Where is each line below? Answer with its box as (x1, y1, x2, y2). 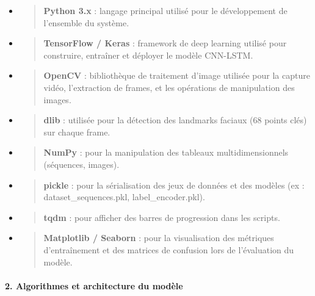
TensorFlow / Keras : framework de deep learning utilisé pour (43, 37, 287, 49)
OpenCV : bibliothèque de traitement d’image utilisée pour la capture (43, 69, 310, 82)
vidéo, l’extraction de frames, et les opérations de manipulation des (43, 81, 295, 93)
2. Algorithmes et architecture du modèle (5, 279, 183, 292)
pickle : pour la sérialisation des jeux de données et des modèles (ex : (43, 178, 305, 191)
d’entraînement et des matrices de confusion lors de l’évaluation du (43, 243, 294, 256)
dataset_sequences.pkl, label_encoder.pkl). (43, 190, 205, 203)
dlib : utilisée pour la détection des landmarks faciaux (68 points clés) (43, 114, 307, 126)
